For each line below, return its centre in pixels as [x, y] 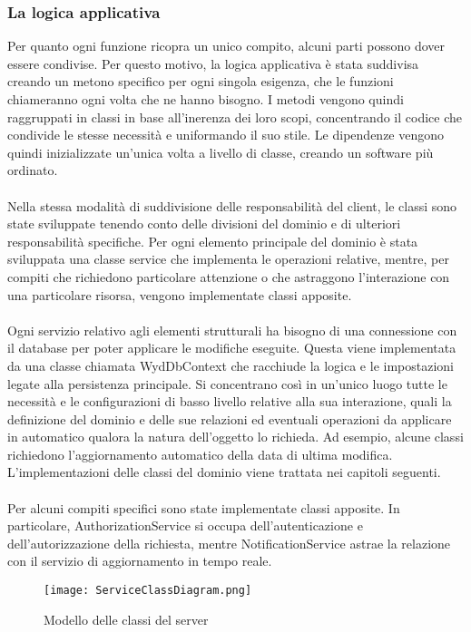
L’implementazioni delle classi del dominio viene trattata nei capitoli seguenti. [224, 472]
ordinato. [33, 170]
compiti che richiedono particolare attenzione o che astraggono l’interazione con [229, 276]
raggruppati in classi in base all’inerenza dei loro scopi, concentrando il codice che [235, 117]
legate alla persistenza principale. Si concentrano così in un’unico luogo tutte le [227, 383]
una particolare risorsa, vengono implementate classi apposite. [180, 294]
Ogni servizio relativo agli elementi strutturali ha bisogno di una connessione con [232, 330]
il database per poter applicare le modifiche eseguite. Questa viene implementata [232, 348]
